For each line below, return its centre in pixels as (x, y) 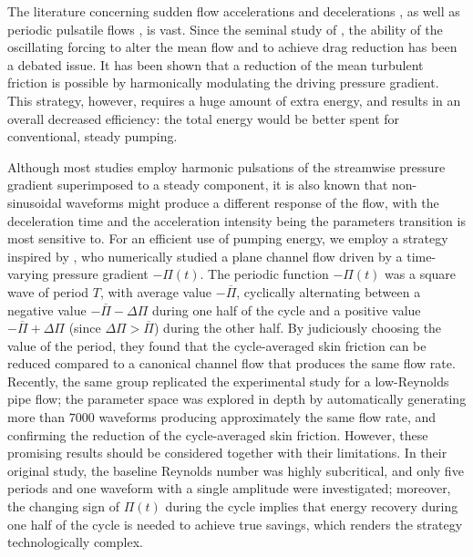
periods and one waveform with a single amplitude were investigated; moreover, (229, 488)
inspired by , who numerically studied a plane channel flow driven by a (205, 256)
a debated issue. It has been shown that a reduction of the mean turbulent (216, 64)
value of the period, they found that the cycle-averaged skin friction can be (217, 345)
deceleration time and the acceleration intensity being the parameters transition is (236, 220)
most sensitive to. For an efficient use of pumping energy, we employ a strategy (228, 238)
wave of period (48, 291)
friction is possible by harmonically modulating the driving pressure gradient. (223, 83)
